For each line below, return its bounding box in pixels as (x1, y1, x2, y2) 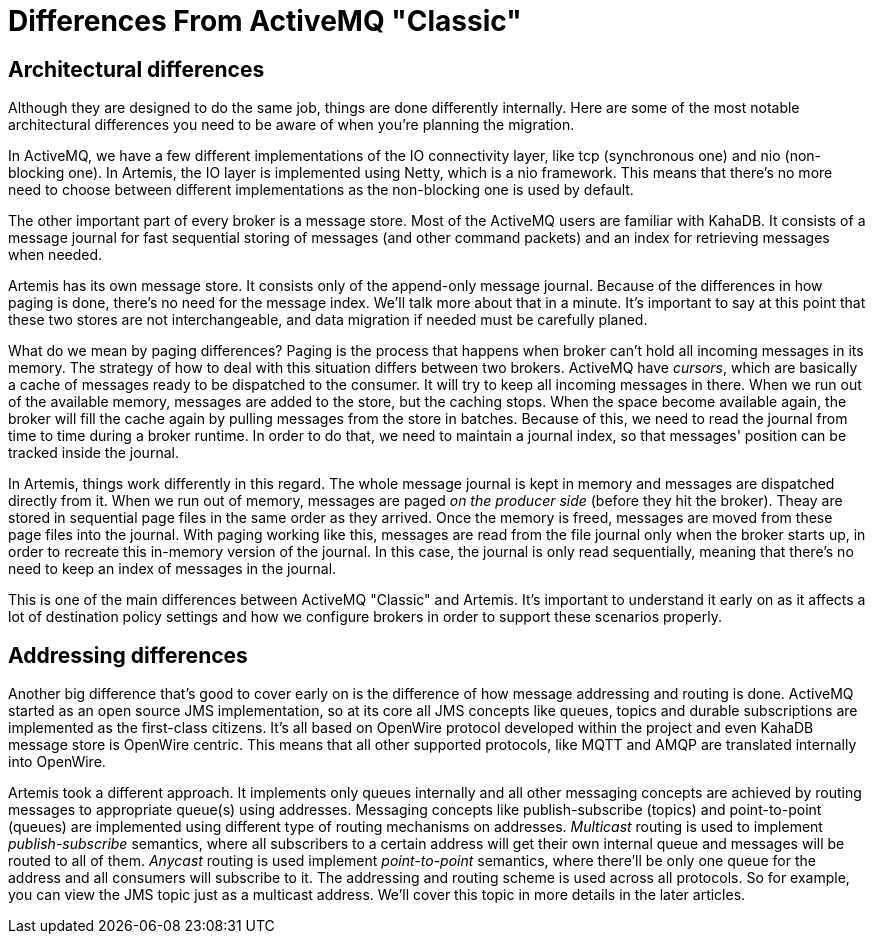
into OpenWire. (8, 753, 106, 771)
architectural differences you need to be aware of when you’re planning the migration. (8, 116, 575, 134)
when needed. (8, 246, 103, 264)
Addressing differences (8, 642, 248, 668)
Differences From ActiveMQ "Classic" (8, 4, 522, 38)
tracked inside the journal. (8, 444, 179, 462)
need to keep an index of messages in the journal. (8, 560, 337, 578)
